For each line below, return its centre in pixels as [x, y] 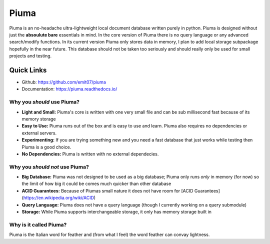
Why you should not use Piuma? [49, 166]
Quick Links [28, 70]
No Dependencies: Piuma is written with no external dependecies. [90, 154]
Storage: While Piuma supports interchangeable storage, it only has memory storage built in [117, 211]
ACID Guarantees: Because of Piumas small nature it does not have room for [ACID [107, 190]
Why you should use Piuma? [44, 102]
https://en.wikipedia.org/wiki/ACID [59, 198]
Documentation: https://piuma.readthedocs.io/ [69, 89]
